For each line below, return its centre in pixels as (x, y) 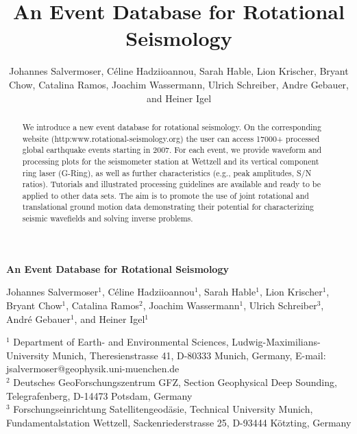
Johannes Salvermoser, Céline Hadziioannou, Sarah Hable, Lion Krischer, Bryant (179, 71)
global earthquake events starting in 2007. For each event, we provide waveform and (172, 150)
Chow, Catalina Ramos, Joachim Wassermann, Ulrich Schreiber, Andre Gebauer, (179, 84)
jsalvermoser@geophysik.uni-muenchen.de (93, 369)
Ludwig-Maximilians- (276, 342)
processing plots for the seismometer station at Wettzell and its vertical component (171, 161)
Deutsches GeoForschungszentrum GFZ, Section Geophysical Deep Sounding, (175, 382)
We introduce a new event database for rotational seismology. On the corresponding (172, 126)
